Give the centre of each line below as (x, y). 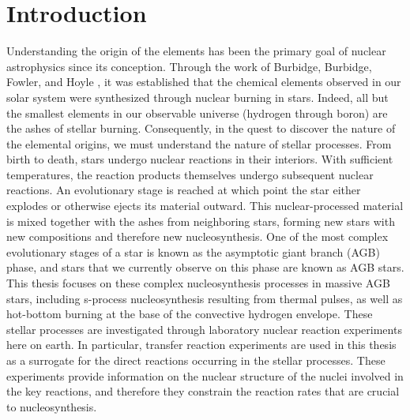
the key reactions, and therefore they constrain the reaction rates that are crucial (203, 391)
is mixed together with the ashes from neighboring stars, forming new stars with (201, 221)
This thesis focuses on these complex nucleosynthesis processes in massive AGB (198, 283)
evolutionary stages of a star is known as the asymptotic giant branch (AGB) (193, 251)
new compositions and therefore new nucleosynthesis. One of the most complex (197, 236)
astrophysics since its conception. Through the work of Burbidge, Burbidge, (189, 66)
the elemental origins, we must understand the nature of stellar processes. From (199, 143)
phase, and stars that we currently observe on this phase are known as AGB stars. (205, 267)
